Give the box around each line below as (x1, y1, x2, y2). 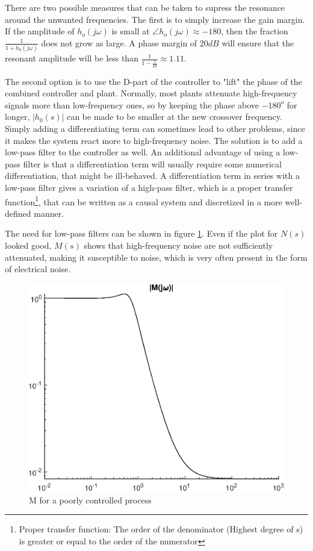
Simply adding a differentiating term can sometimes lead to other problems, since (5, 122, 305, 135)
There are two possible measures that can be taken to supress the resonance (5, 1, 285, 13)
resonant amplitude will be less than (5, 52, 138, 64)
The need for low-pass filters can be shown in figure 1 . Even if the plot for (5, 227, 278, 240)
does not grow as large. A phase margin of (41, 36, 197, 49)
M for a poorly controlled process (29, 493, 152, 506)
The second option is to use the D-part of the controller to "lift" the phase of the (5, 75, 302, 87)
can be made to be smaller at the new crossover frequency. (67, 110, 282, 123)
